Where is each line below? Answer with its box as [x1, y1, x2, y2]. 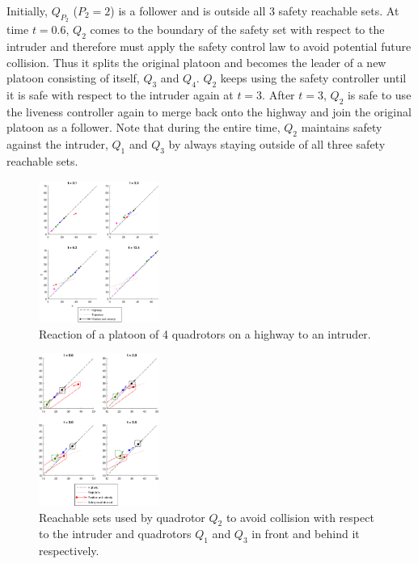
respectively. [39, 542, 99, 559]
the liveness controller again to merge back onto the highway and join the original [6, 103, 412, 120]
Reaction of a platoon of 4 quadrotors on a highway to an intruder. [39, 325, 371, 342]
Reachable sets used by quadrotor [39, 508, 205, 525]
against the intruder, [6, 136, 108, 153]
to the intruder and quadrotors [39, 525, 192, 542]
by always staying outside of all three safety [168, 136, 386, 153]
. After [262, 86, 295, 103]
